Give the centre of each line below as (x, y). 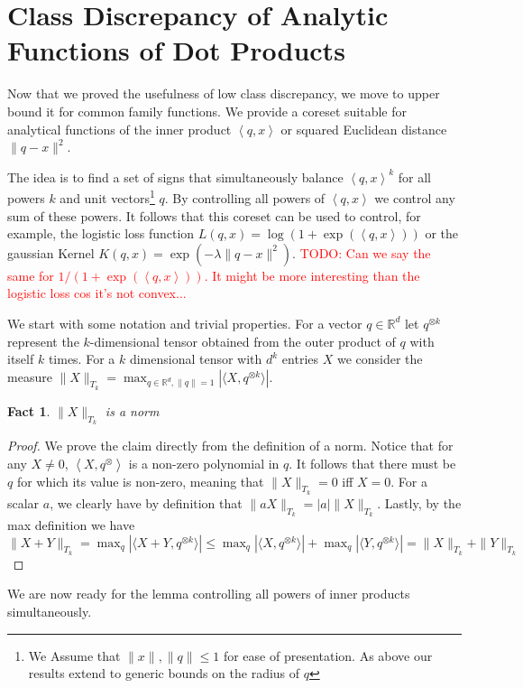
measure (30, 376)
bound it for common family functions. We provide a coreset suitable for (207, 111)
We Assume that (74, 655)
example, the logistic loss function (101, 233)
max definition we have (71, 525)
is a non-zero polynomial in (204, 463)
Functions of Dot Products (176, 50)
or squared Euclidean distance (364, 129)
